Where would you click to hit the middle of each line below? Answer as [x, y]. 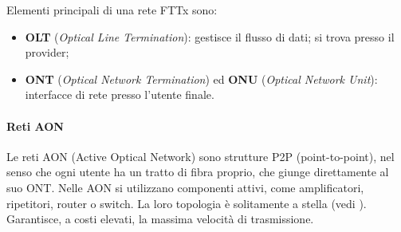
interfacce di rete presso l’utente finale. [120, 94]
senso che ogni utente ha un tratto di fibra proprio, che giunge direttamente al [198, 172]
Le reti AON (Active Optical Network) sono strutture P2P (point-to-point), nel [200, 156]
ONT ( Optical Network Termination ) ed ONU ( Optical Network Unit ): [201, 79]
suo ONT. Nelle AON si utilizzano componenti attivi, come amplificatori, [185, 187]
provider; [47, 52]
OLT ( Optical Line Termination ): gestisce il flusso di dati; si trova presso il [210, 36]
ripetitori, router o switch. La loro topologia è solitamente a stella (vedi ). [187, 203]
